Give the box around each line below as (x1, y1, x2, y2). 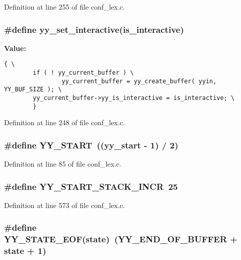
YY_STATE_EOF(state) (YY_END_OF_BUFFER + (4, 233, 237, 245)
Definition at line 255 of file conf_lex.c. (4, 2, 125, 12)
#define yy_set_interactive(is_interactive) (4, 23, 184, 35)
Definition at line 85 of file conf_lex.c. (4, 159, 122, 169)
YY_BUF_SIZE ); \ (4, 86, 62, 93)
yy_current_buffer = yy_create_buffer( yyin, (61, 77, 217, 85)
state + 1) (4, 244, 46, 257)
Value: (4, 42, 26, 53)
